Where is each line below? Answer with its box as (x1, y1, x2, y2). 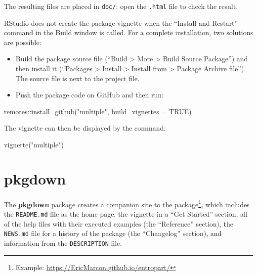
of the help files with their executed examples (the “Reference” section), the (4, 218, 234, 229)
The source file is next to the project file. (15, 73, 140, 83)
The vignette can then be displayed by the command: (4, 123, 166, 133)
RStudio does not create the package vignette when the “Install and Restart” (4, 17, 238, 28)
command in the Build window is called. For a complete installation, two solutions (4, 27, 253, 38)
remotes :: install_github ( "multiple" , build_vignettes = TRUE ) (4, 106, 192, 116)
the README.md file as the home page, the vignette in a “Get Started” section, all (4, 208, 248, 219)
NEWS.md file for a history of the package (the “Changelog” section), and (4, 228, 222, 238)
